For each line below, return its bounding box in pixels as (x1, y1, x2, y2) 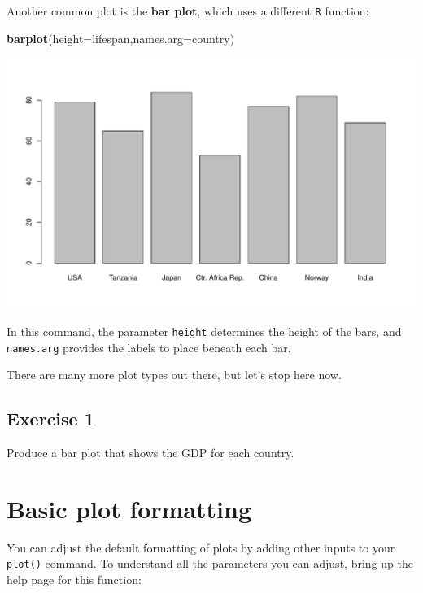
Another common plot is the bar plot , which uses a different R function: (7, 2, 369, 19)
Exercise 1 (7, 406, 94, 431)
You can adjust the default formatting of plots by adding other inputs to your (7, 538, 395, 556)
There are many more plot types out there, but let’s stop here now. (7, 366, 342, 383)
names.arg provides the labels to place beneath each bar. (7, 338, 291, 355)
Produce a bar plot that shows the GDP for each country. (7, 444, 294, 461)
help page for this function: (7, 571, 142, 588)
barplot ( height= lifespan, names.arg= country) (7, 29, 235, 46)
